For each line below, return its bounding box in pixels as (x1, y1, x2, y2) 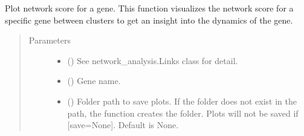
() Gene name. (67, 74, 121, 87)
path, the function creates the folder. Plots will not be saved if (67, 106, 299, 119)
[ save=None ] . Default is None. (67, 118, 179, 131)
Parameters (28, 34, 71, 47)
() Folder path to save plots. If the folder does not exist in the (67, 94, 297, 107)
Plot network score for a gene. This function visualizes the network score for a (5, 2, 294, 14)
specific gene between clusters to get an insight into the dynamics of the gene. (5, 13, 293, 26)
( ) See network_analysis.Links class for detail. (67, 54, 238, 66)
